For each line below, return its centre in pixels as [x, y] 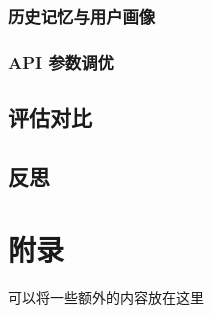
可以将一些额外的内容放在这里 [106, 297]
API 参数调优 [61, 61]
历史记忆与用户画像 [82, 15]
